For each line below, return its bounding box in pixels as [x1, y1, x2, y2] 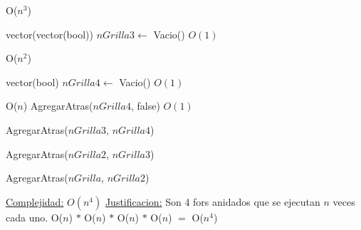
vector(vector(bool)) [6, 26, 93, 41]
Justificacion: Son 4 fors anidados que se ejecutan [105, 194, 320, 209]
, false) [130, 98, 160, 113]
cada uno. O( [6, 209, 63, 224]
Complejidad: [6, 194, 64, 209]
